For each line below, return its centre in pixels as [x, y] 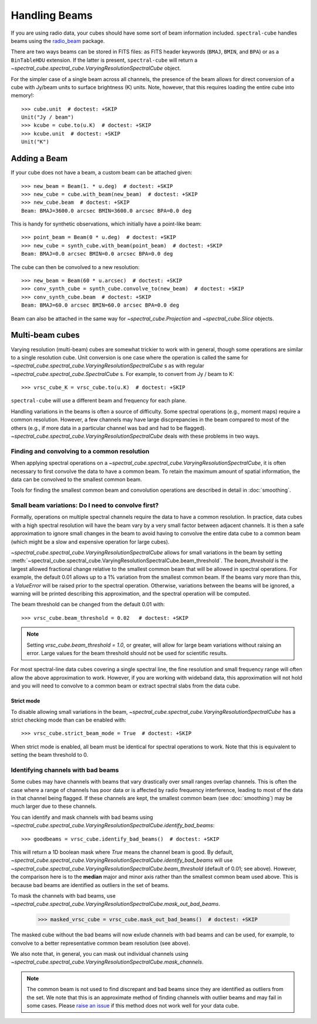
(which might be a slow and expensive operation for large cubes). [90, 542]
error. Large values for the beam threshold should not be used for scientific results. [127, 653]
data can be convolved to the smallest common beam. [76, 479]
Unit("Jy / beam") [48, 117]
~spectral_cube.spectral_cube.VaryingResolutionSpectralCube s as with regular [108, 366]
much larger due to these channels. [54, 806]
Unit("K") [35, 142]
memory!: [23, 95]
